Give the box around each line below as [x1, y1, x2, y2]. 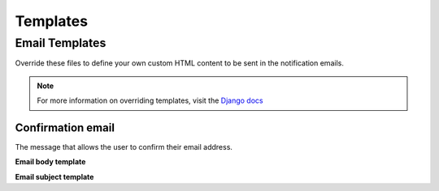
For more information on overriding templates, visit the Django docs [37, 95, 263, 105]
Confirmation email [15, 121, 115, 134]
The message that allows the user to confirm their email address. [15, 142, 233, 152]
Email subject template [15, 172, 94, 181]
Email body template [15, 157, 86, 167]
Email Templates [15, 36, 106, 50]
